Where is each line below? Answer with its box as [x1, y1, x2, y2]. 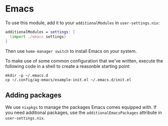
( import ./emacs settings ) [10, 34, 66, 39]
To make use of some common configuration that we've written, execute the [5, 57, 163, 64]
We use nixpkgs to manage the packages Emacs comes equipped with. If [5, 104, 157, 110]
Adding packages [5, 91, 62, 99]
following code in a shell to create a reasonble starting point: [5, 63, 131, 69]
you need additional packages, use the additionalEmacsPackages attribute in [5, 109, 162, 116]
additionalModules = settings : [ [5, 29, 75, 34]
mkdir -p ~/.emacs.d [5, 73, 49, 78]
